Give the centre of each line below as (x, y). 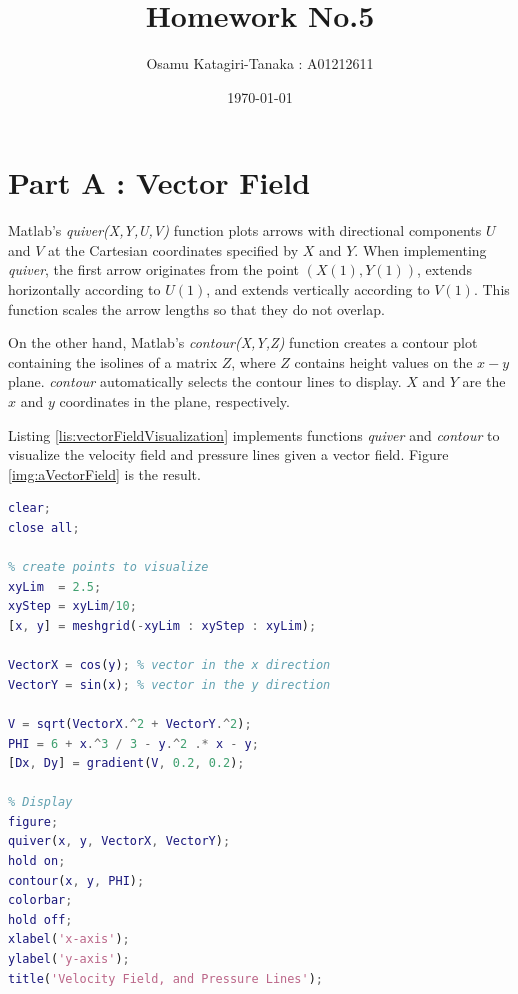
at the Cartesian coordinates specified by (173, 249)
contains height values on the (383, 361)
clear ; (29, 508)
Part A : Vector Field (159, 182)
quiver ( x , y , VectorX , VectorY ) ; (119, 841)
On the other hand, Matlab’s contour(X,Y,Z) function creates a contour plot (243, 342)
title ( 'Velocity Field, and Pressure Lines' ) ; (166, 978)
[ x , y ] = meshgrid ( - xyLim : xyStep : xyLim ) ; (162, 625)
